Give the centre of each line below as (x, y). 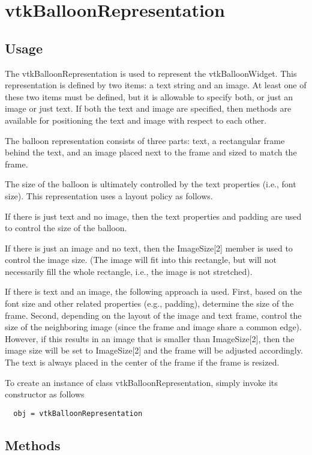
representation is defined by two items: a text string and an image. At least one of (156, 85)
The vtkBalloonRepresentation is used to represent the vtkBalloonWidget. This (151, 73)
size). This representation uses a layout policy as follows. (109, 195)
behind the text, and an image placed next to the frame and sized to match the (151, 152)
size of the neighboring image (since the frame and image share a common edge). (153, 327)
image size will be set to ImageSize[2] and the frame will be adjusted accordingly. (154, 350)
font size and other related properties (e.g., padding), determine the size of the (149, 303)
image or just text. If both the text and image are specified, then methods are (148, 108)
